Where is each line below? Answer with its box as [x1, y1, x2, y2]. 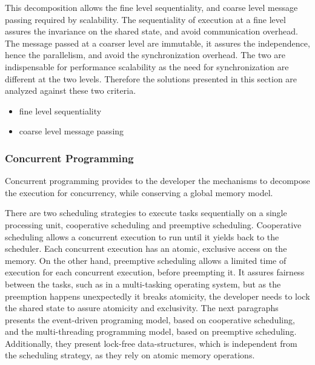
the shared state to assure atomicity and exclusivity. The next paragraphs [5, 301, 279, 314]
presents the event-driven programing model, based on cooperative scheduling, [5, 313, 295, 326]
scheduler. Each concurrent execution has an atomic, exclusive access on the [5, 242, 287, 255]
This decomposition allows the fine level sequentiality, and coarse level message [5, 1, 298, 13]
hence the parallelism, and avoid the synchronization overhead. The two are [5, 48, 286, 61]
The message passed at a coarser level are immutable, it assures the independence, [5, 36, 310, 49]
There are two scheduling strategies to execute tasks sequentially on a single [5, 206, 287, 219]
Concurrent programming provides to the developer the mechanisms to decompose [5, 174, 310, 187]
